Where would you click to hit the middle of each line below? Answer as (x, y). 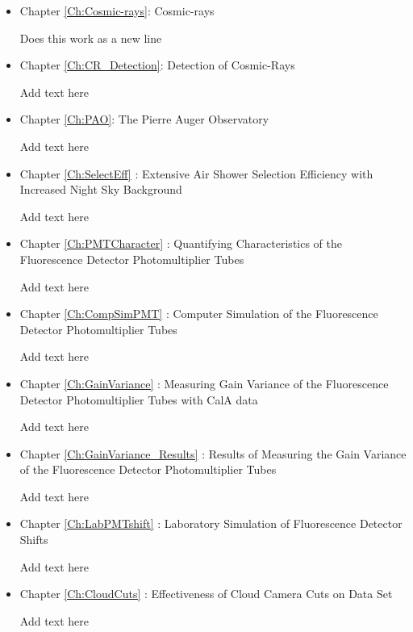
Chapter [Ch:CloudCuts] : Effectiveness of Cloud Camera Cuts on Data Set (206, 594)
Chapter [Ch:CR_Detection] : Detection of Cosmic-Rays (157, 65)
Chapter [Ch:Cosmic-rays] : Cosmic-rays (117, 10)
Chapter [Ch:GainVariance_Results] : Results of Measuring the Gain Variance (213, 453)
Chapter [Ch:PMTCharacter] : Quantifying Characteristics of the (181, 243)
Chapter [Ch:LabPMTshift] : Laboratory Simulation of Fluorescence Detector (211, 523)
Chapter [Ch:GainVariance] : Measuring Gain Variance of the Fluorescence (204, 383)
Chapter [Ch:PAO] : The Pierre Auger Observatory (144, 119)
